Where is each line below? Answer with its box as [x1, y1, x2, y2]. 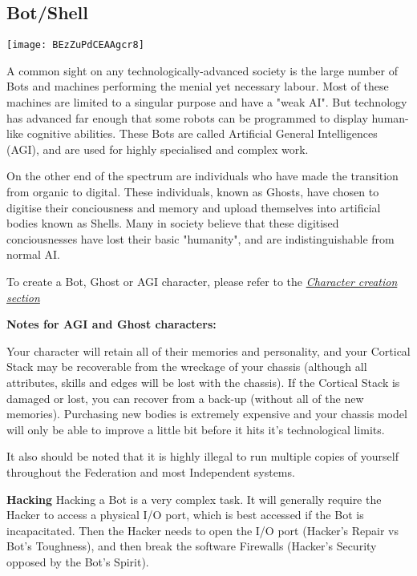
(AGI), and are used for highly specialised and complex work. [6, 140, 309, 157]
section [6, 288, 40, 305]
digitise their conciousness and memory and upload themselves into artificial [6, 199, 381, 215]
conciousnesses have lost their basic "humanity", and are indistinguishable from [6, 230, 395, 247]
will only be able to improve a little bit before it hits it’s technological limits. [6, 421, 385, 437]
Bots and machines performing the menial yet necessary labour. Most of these [6, 78, 389, 95]
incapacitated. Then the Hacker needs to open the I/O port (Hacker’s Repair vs [6, 522, 399, 538]
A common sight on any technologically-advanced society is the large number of [6, 62, 398, 79]
